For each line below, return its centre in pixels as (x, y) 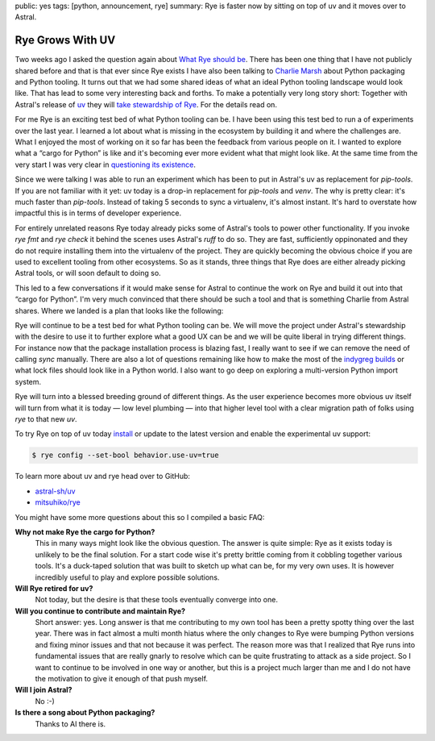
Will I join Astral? (43, 690)
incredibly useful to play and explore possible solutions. (127, 577)
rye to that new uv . (46, 419)
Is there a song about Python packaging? (85, 713)
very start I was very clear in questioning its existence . (106, 164)
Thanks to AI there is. (70, 724)
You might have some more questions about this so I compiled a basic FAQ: (140, 517)
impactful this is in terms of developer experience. (98, 213)
